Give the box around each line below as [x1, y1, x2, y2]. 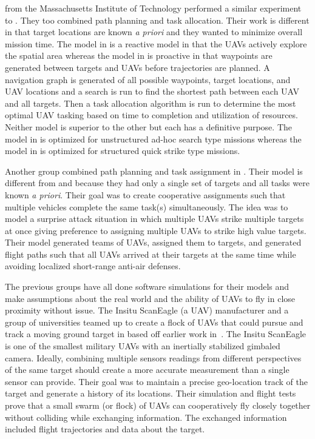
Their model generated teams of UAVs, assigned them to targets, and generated [5, 236, 302, 249]
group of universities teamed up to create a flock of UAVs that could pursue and [5, 315, 303, 328]
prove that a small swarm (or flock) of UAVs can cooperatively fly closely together [5, 399, 311, 411]
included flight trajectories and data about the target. [5, 423, 205, 435]
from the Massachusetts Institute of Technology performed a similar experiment [5, 2, 302, 14]
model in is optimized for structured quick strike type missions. [5, 144, 240, 157]
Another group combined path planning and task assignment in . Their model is [5, 164, 303, 177]
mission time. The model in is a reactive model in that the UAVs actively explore [5, 37, 307, 50]
